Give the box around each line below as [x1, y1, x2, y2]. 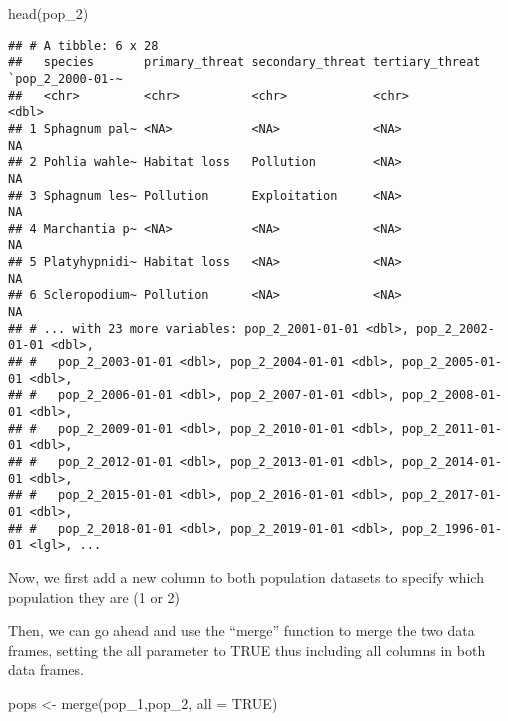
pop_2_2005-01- [401, 355, 502, 370]
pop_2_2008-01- [401, 388, 502, 403]
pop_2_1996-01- [401, 521, 502, 536]
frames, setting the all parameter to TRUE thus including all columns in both [8, 639, 486, 660]
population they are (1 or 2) [8, 586, 180, 607]
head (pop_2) [8, 3, 89, 23]
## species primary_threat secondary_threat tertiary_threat [8, 55, 481, 70]
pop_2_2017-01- [401, 488, 502, 503]
